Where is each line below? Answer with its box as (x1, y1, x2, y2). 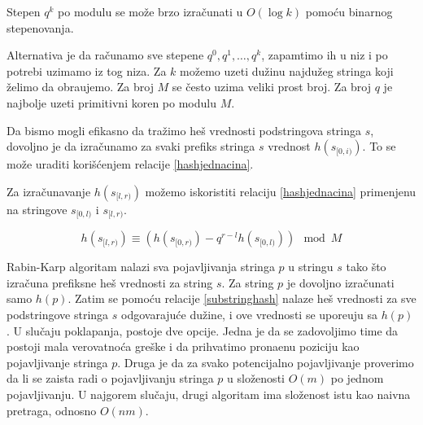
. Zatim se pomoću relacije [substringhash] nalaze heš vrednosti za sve (68, 290, 416, 307)
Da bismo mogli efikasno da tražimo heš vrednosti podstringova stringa (7, 121, 361, 138)
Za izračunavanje (7, 182, 91, 199)
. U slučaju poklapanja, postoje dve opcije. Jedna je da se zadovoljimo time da (7, 322, 399, 339)
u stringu (288, 258, 334, 275)
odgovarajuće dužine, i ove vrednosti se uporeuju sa (121, 305, 377, 322)
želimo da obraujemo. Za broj (7, 78, 154, 95)
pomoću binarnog (305, 3, 393, 20)
